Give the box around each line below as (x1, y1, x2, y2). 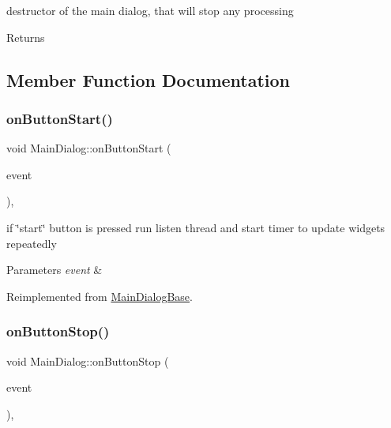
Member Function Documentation (6, 67, 291, 92)
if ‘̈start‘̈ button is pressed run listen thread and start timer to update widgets (6, 219, 385, 235)
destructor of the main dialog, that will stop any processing (6, 2, 294, 18)
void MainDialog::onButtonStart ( (6, 140, 171, 156)
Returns (6, 28, 45, 45)
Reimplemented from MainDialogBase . (6, 287, 193, 304)
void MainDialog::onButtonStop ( (6, 352, 169, 369)
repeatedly (6, 235, 57, 251)
